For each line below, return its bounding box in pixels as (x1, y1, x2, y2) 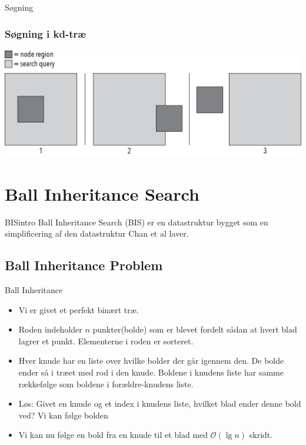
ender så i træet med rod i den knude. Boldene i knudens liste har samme (18, 366, 284, 378)
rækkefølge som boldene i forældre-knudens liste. (18, 377, 194, 390)
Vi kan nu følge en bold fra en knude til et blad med (18, 429, 208, 441)
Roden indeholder (18, 323, 82, 336)
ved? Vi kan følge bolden (18, 409, 108, 421)
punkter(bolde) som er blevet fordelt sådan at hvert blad (92, 323, 297, 336)
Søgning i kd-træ (5, 26, 86, 41)
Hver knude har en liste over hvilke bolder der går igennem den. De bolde (18, 354, 284, 367)
